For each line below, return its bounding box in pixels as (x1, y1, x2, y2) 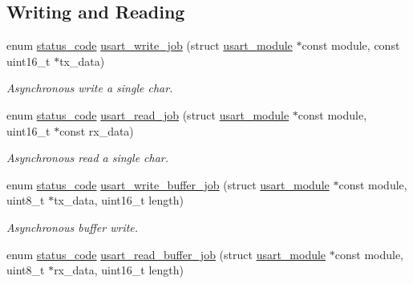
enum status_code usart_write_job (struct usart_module (6, 37, 293, 54)
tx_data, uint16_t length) (54, 192, 184, 209)
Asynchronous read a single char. (6, 149, 169, 166)
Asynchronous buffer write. (6, 218, 139, 235)
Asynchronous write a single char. (6, 79, 173, 96)
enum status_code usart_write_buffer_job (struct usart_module (6, 176, 330, 193)
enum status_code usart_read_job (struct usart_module (6, 106, 290, 123)
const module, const (302, 37, 400, 54)
